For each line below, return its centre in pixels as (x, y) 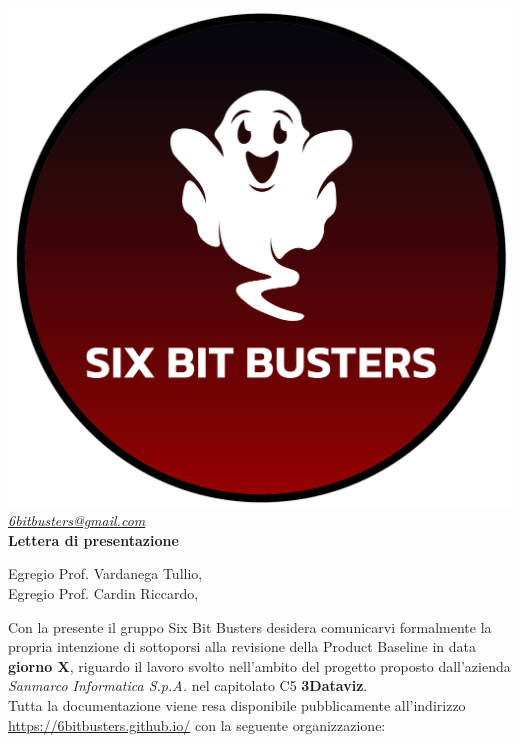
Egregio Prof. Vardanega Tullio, (105, 573)
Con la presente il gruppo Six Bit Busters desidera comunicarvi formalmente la (250, 626)
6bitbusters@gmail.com (77, 520)
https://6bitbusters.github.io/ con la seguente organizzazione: (197, 724)
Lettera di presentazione (93, 539)
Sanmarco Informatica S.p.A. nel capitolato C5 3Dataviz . (188, 685)
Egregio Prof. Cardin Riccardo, (103, 592)
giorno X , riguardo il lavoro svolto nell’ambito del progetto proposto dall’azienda (259, 665)
